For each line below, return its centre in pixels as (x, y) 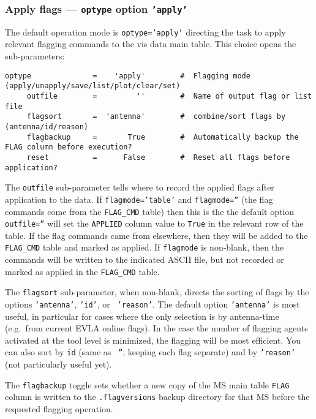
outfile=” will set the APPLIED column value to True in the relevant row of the (154, 223)
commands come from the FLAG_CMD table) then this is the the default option (150, 211)
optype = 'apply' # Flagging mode (128, 76)
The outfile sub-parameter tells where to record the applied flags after (140, 187)
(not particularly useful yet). (58, 364)
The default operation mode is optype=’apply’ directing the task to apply (145, 32)
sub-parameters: (35, 56)
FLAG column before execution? (69, 147)
